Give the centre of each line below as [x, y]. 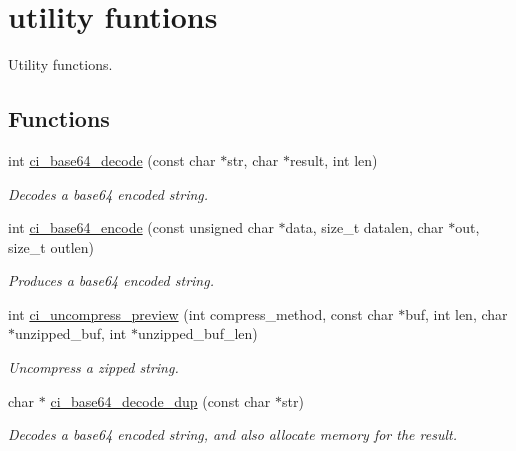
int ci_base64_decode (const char [112, 159]
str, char [253, 159]
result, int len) [333, 159]
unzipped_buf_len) [197, 333]
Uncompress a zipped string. [93, 367]
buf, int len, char [456, 313]
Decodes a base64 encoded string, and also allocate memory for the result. [232, 434]
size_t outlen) [51, 246]
